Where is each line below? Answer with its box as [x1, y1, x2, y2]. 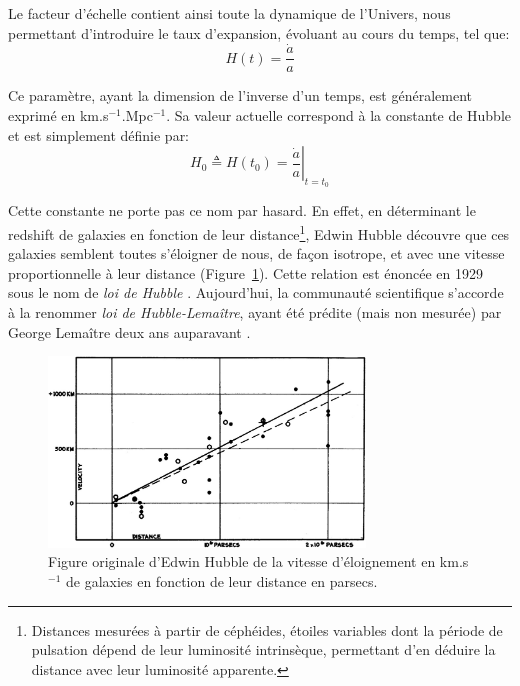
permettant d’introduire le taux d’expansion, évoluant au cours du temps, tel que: [8, 22, 510, 43]
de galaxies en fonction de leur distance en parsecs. [65, 571, 378, 592]
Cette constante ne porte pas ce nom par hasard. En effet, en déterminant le [8, 200, 476, 221]
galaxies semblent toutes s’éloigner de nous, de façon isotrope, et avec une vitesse [8, 243, 505, 264]
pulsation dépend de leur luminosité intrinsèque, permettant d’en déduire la [31, 639, 496, 660]
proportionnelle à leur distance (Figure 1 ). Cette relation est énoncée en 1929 [8, 262, 483, 283]
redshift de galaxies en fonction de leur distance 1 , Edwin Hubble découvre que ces [8, 221, 510, 244]
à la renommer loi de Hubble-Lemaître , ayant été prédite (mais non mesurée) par [8, 302, 502, 323]
